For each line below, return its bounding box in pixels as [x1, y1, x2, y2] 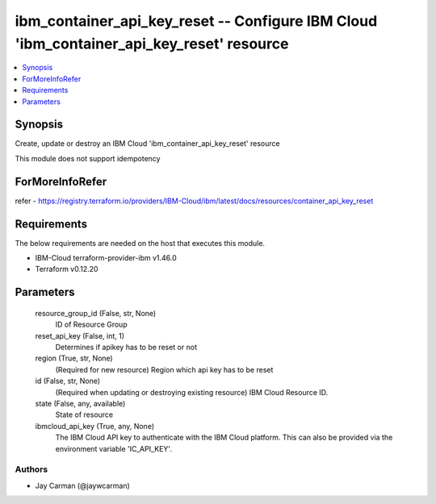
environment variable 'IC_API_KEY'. [55, 444, 173, 453]
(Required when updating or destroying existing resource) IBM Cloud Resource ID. [55, 387, 329, 397]
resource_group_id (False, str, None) [35, 308, 157, 318]
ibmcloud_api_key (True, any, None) [35, 421, 155, 431]
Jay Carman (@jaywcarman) [35, 481, 131, 490]
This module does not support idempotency [15, 153, 161, 163]
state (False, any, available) [35, 398, 126, 408]
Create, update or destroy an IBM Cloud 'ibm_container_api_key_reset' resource [15, 139, 280, 148]
